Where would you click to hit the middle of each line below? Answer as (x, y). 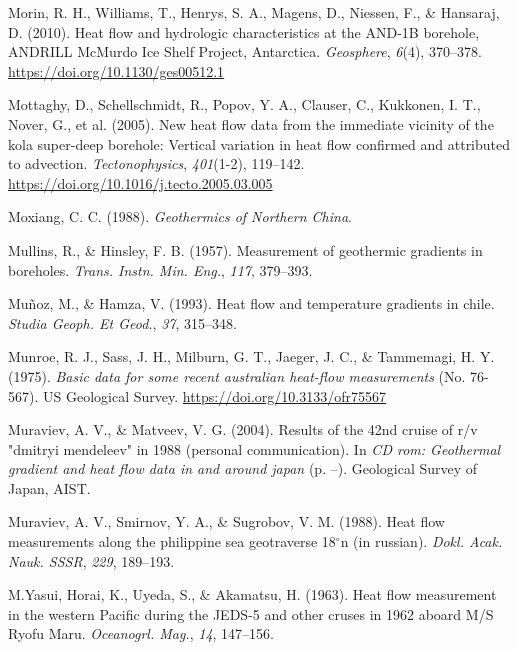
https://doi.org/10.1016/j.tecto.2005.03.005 (140, 182)
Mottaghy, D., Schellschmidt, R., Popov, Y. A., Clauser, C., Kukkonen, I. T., (244, 104)
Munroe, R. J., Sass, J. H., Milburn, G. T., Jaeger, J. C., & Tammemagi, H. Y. (251, 356)
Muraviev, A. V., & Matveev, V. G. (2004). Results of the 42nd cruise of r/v (243, 429)
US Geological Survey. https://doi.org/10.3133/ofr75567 (214, 395)
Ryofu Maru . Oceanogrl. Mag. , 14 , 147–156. (141, 633)
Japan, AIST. (49, 487)
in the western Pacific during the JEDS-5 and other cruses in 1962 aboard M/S (251, 613)
